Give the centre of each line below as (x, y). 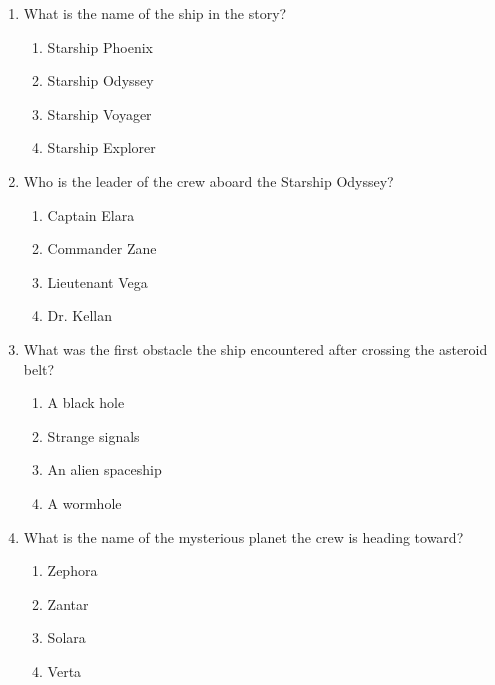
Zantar (68, 603)
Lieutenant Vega (97, 281)
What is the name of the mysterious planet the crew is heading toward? (243, 536)
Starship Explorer (101, 147)
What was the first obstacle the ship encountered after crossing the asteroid (255, 348)
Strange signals (93, 435)
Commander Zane (102, 248)
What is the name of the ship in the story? (155, 13)
